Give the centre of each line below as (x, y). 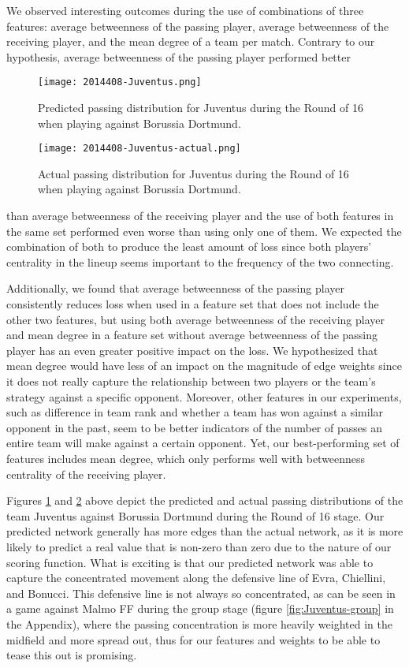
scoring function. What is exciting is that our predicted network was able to (190, 562)
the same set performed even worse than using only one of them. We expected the (204, 231)
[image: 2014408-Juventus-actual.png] (139, 149)
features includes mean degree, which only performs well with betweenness (186, 458)
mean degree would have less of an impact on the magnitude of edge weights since (204, 366)
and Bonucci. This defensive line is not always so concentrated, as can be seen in (201, 593)
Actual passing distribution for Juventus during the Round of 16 (193, 173)
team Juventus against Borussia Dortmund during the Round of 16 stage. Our (195, 515)
